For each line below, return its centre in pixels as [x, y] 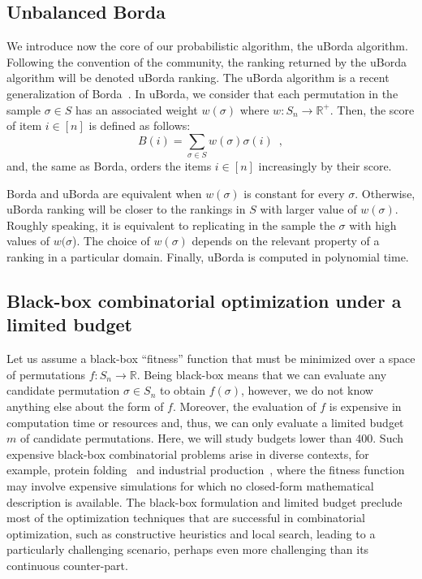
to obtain [182, 390]
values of [28, 241]
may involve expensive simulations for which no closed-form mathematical [190, 486]
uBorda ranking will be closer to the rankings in [126, 209]
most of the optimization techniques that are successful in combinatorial [186, 518]
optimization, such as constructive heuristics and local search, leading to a [191, 533]
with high [373, 225]
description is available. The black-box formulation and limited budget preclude [205, 501]
